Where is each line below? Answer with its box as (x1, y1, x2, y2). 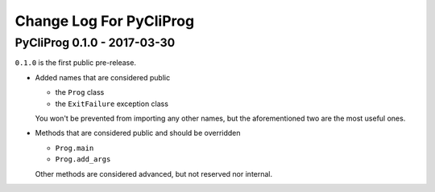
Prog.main (55, 143, 94, 153)
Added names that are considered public (35, 72, 171, 82)
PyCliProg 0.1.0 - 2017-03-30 (14, 35, 176, 50)
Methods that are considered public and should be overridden (35, 129, 241, 138)
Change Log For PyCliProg (14, 12, 195, 30)
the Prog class (55, 88, 105, 97)
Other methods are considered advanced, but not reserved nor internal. (35, 169, 273, 178)
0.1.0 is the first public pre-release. (14, 58, 137, 67)
